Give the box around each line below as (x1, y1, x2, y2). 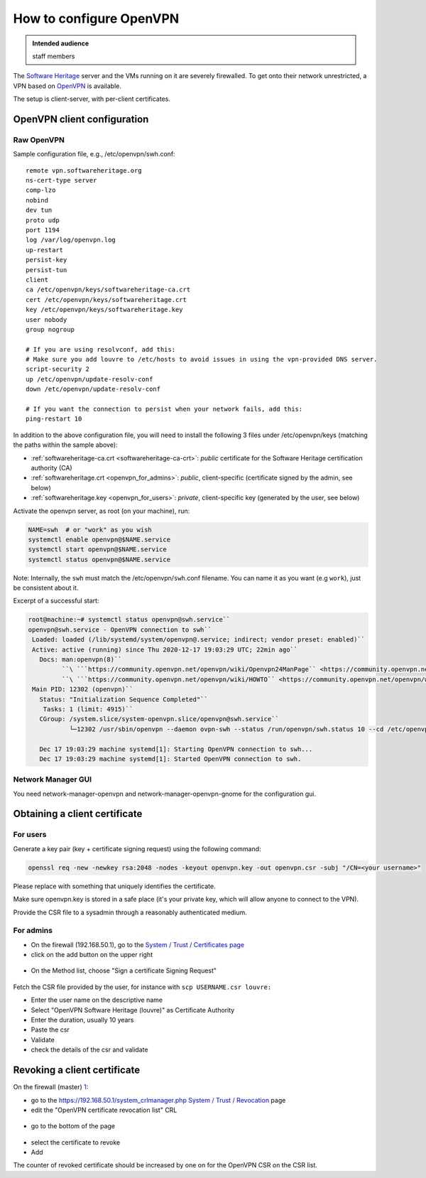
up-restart (26, 246, 64, 254)
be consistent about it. (13, 583, 79, 593)
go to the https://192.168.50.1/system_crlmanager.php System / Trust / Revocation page (31, 1096, 286, 1104)
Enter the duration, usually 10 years (31, 1016, 134, 1025)
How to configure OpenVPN (13, 11, 180, 26)
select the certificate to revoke (31, 1138, 121, 1147)
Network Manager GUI (13, 774, 92, 784)
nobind (26, 196, 49, 204)
